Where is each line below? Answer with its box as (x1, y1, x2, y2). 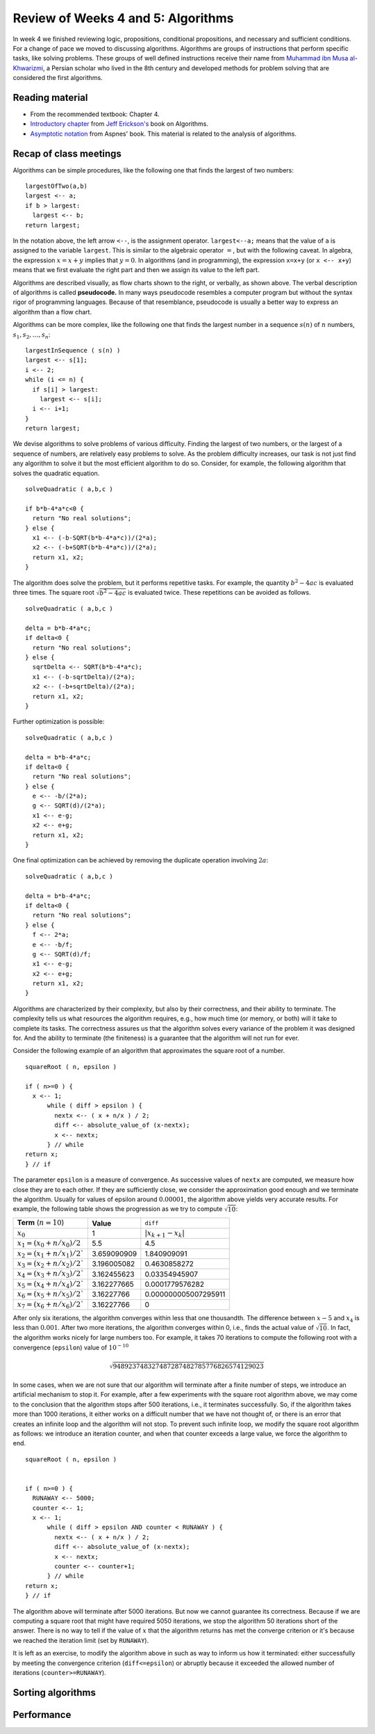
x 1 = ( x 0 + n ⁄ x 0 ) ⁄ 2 (17, 1239, 81, 1249)
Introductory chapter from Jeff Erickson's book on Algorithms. (30, 120, 208, 128)
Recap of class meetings (12, 147, 122, 159)
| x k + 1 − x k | (144, 1228, 185, 1239)
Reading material (12, 91, 88, 104)
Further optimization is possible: (12, 717, 105, 726)
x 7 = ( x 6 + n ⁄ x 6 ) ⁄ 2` (17, 1299, 85, 1310)
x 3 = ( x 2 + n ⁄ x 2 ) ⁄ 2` (17, 1259, 85, 1269)
